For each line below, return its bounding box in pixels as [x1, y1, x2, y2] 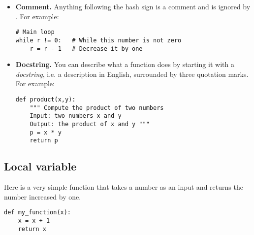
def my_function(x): [4, 209, 71, 216]
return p [30, 137, 58, 144]
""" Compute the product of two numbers [30, 104, 164, 111]
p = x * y [30, 129, 62, 136]
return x [18, 225, 46, 233]
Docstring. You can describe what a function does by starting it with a [15, 59, 234, 69]
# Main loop [15, 29, 55, 36]
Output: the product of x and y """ [30, 120, 150, 128]
